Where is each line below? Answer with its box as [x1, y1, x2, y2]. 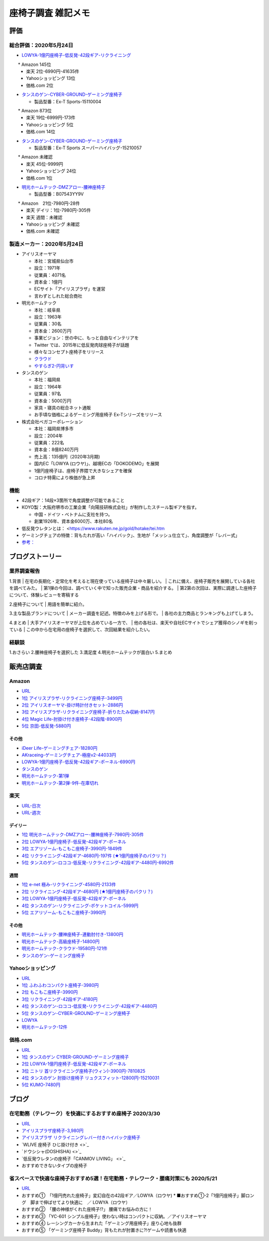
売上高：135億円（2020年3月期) [34, 453, 101, 459]
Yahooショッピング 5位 [26, 121, 74, 127]
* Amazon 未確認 [17, 154, 53, 160]
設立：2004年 [34, 432, 63, 439]
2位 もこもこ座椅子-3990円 [21, 989, 78, 995]
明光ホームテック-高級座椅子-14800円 [21, 938, 100, 944]
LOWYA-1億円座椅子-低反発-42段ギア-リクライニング [21, 52, 132, 58]
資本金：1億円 [34, 279, 62, 285]
